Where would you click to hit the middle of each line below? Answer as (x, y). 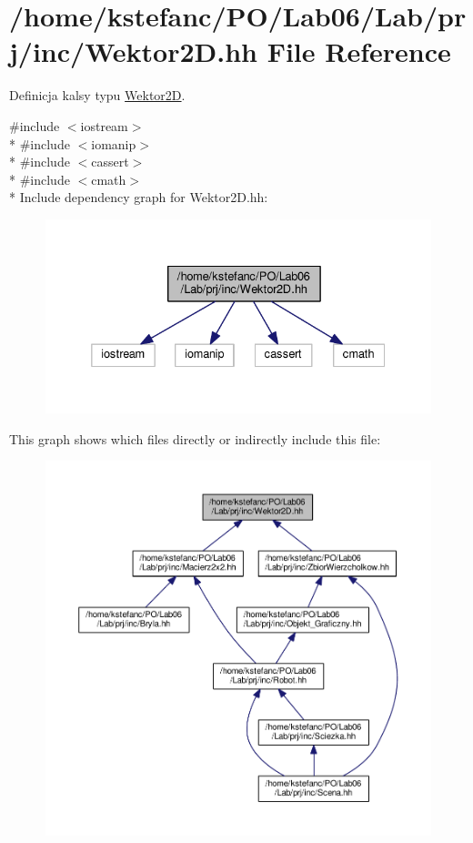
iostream (104, 125)
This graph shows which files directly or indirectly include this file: (195, 438)
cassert (110, 162)
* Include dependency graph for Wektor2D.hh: (139, 197)
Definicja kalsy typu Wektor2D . (97, 95)
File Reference (359, 51)
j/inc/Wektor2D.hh (133, 51)
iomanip (114, 143)
